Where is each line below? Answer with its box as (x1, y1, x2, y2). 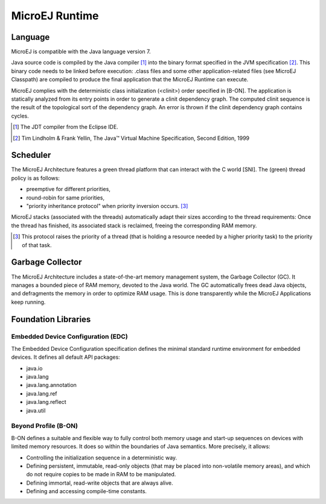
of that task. (22, 241, 52, 248)
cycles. (11, 112, 30, 119)
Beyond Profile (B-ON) (11, 422, 78, 430)
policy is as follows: (11, 174, 60, 181)
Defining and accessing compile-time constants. (26, 488, 147, 495)
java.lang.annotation (26, 382, 77, 389)
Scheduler (11, 150, 51, 160)
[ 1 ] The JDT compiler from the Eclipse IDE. (13, 124, 119, 131)
